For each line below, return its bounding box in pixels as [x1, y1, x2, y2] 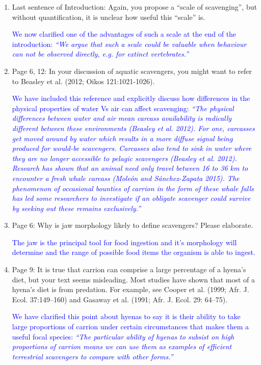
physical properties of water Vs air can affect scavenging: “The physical [12, 102, 234, 113]
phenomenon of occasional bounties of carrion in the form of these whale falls [12, 182, 254, 193]
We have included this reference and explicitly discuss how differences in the [12, 93, 250, 103]
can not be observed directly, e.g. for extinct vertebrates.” [12, 48, 189, 59]
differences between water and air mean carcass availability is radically [12, 113, 232, 123]
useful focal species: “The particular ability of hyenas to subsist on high [12, 331, 234, 342]
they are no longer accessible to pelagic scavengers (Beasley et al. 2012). [12, 152, 237, 163]
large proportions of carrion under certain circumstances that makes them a [12, 321, 249, 332]
